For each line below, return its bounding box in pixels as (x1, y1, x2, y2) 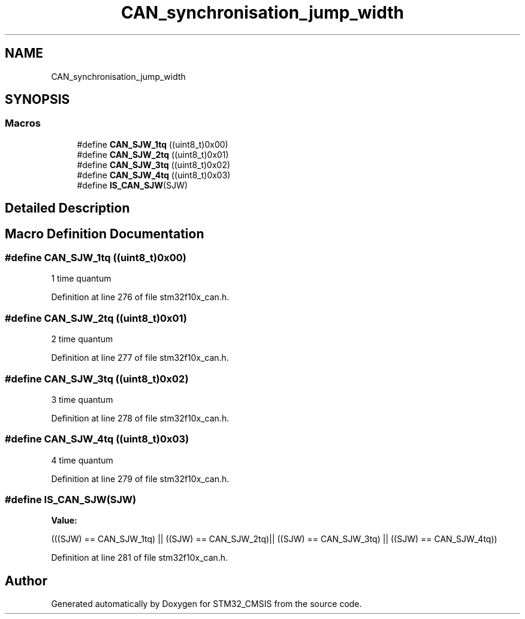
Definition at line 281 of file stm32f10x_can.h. (51, 552, 228, 563)
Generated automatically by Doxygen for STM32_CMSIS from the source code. (51, 599, 362, 609)
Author (5, 573, 47, 588)
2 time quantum (51, 334, 113, 345)
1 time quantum (51, 273, 111, 284)
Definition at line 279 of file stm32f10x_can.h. (51, 473, 230, 484)
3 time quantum (51, 394, 113, 405)
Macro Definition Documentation (5, 226, 204, 241)
